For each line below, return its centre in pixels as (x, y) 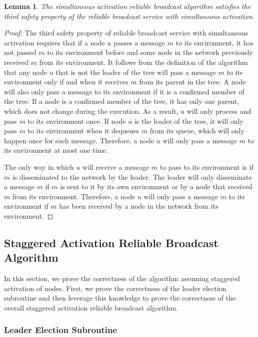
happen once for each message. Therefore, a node (79, 140)
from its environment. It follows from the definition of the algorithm (143, 62)
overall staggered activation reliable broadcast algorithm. (91, 307)
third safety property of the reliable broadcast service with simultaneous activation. (129, 16)
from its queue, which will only (197, 131)
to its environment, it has (214, 42)
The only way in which (39, 167)
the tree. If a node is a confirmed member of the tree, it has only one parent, (122, 101)
